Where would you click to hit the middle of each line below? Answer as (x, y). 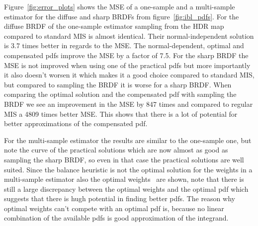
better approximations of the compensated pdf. (76, 123)
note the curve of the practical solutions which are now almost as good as (116, 150)
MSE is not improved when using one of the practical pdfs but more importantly (127, 65)
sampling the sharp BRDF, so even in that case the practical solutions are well (124, 159)
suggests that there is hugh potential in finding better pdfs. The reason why (120, 198)
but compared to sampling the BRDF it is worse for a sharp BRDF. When (118, 84)
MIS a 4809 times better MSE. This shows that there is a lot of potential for (121, 113)
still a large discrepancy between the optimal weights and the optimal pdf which (126, 188)
